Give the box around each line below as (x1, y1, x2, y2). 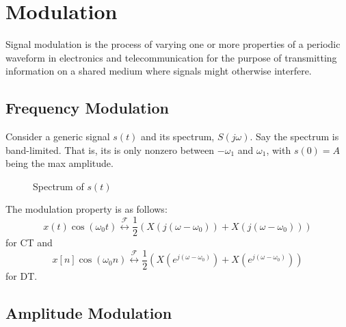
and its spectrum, (141, 129, 215, 144)
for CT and (5, 235, 53, 250)
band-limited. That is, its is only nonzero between (5, 142, 215, 157)
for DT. (5, 268, 38, 283)
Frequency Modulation (5, 97, 169, 118)
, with (266, 142, 291, 157)
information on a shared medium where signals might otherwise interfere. (5, 64, 312, 78)
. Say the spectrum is (250, 129, 339, 144)
